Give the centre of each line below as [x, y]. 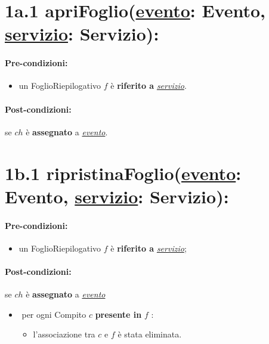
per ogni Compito [54, 314]
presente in [118, 314]
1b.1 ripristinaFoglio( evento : [123, 173]
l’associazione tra [64, 334]
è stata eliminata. [150, 334]
